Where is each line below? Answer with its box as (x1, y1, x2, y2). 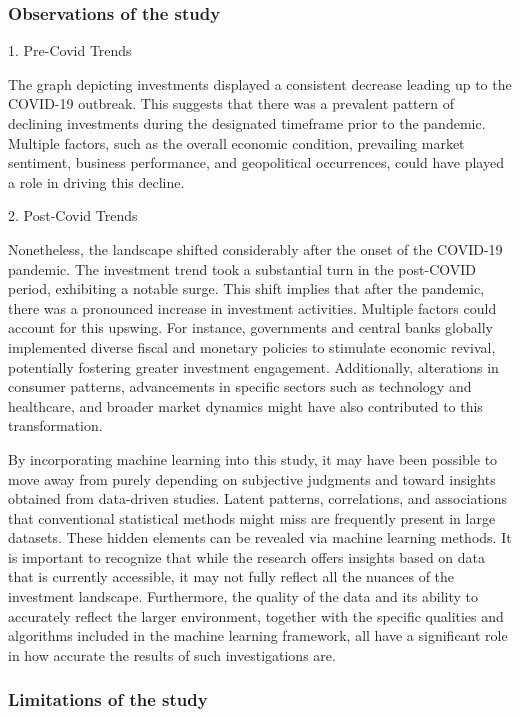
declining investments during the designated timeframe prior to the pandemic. (8, 113, 486, 133)
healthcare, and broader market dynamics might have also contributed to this (8, 395, 483, 416)
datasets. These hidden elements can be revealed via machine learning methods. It (8, 527, 512, 548)
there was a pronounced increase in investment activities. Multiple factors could (8, 297, 497, 318)
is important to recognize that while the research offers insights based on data (8, 546, 486, 567)
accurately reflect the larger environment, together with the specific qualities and (8, 605, 504, 626)
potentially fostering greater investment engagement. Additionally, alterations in (8, 356, 499, 377)
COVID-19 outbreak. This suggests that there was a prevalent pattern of (8, 93, 454, 114)
